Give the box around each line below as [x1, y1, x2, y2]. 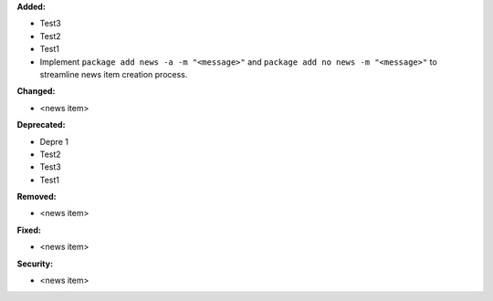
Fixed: [16, 224, 41, 235]
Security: [16, 258, 54, 269]
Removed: [16, 192, 57, 202]
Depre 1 [39, 136, 68, 147]
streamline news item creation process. [39, 68, 188, 79]
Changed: [16, 86, 56, 97]
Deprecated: [16, 119, 66, 130]
